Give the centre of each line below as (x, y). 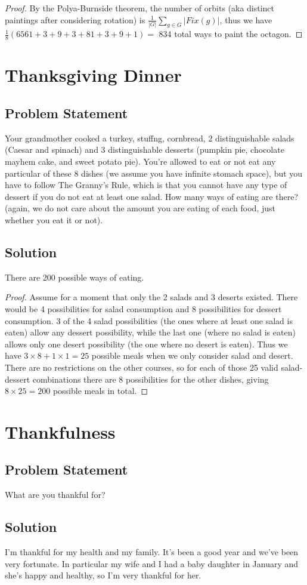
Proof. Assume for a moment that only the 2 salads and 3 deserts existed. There (151, 297)
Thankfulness (60, 431)
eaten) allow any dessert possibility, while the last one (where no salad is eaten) (150, 332)
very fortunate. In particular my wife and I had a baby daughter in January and (152, 563)
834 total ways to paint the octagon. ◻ (231, 34)
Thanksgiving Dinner (93, 75)
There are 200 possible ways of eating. (75, 277)
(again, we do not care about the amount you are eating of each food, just (140, 208)
